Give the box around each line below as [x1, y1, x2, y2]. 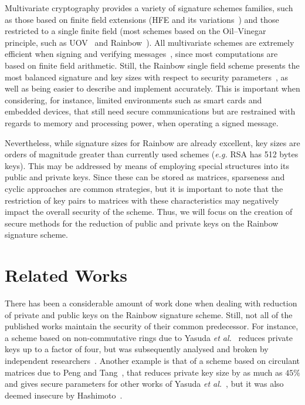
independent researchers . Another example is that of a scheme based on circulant [5, 354, 300, 366]
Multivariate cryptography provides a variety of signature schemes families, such [5, 2, 293, 14]
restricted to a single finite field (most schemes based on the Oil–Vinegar [5, 25, 266, 37]
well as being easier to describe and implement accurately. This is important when [5, 82, 300, 95]
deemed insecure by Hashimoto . [5, 389, 123, 401]
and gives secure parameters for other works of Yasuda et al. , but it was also [5, 377, 284, 390]
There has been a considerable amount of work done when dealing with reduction [5, 297, 297, 309]
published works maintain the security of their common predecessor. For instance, [5, 320, 299, 332]
